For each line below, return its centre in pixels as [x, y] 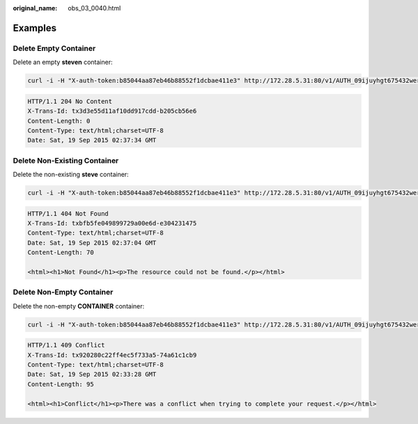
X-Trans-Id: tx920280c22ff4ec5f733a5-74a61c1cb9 [112, 355]
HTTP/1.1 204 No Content [70, 101]
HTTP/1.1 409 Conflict [66, 345]
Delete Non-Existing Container [66, 160]
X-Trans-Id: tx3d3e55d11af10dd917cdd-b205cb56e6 [112, 111]
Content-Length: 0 [59, 121]
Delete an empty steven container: [63, 62]
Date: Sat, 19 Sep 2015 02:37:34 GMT [92, 140]
